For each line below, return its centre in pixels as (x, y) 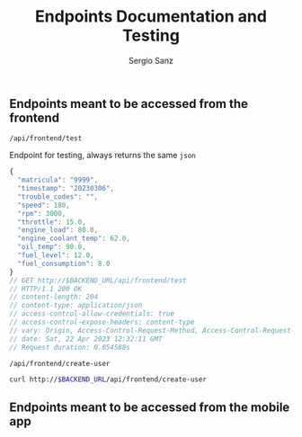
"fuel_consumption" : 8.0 (64, 263)
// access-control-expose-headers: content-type (102, 322)
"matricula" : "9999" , (58, 180)
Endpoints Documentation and (151, 17)
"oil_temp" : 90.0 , (52, 247)
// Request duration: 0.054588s (70, 347)
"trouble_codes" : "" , (58, 196)
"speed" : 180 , (44, 205)
